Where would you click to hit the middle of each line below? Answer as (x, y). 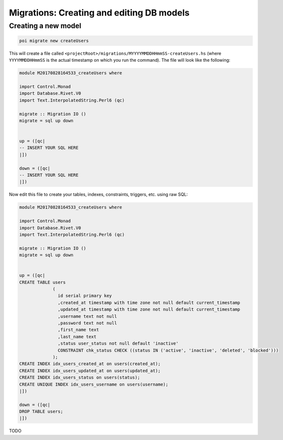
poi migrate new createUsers (54, 41)
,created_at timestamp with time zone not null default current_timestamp (149, 302)
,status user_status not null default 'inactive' (118, 343)
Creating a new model (45, 26)
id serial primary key (85, 296)
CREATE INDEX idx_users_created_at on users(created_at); (90, 364)
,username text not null (87, 316)
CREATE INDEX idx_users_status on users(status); (80, 378)
